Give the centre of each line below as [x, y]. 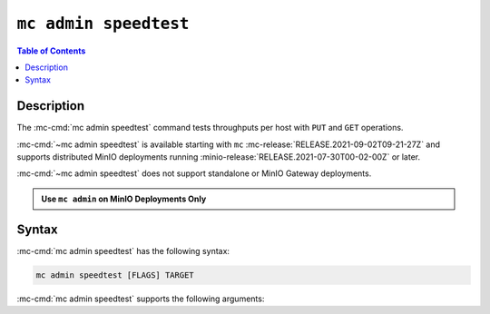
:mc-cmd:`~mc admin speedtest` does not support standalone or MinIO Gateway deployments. [194, 173]
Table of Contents [51, 51]
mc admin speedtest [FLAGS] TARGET [115, 275]
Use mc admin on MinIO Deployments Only [124, 199]
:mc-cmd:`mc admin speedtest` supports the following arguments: [141, 299]
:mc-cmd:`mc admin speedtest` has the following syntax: [123, 250]
